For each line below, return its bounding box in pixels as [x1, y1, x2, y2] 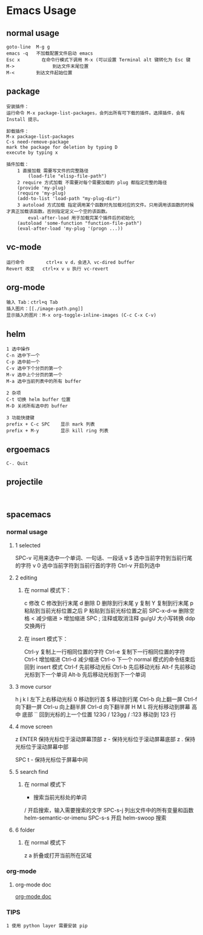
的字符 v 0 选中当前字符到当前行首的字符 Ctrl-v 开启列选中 [15, 562, 161, 569]
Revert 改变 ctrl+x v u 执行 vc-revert [6, 266, 109, 272]
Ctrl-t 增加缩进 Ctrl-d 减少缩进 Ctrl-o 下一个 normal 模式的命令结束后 [24, 655, 196, 663]
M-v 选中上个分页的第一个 [6, 372, 62, 378]
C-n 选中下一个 [6, 353, 41, 359]
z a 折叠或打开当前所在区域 [24, 852, 92, 859]
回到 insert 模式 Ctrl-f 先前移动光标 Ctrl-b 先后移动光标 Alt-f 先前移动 [24, 663, 196, 671]
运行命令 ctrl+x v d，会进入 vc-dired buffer [6, 259, 135, 265]
